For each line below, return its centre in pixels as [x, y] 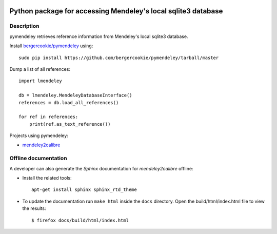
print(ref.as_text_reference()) [70, 124]
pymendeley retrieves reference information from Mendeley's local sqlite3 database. [99, 36]
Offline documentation [38, 158]
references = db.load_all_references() [69, 102]
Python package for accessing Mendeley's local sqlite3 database [116, 11]
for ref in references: [48, 117]
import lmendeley [40, 81]
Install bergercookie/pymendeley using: [51, 46]
